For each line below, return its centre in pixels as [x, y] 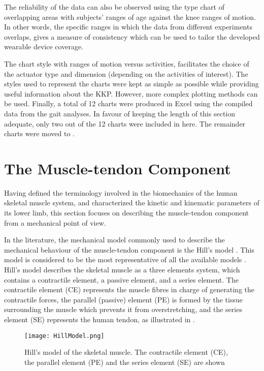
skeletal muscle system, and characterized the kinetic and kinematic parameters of [132, 203]
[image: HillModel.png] [64, 336]
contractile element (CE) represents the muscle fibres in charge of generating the [129, 289]
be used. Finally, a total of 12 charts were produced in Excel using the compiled [128, 103]
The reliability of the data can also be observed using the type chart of [114, 7]
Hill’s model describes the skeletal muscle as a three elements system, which [122, 269]
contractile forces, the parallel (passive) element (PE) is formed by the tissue [123, 299]
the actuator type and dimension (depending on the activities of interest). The [126, 73]
